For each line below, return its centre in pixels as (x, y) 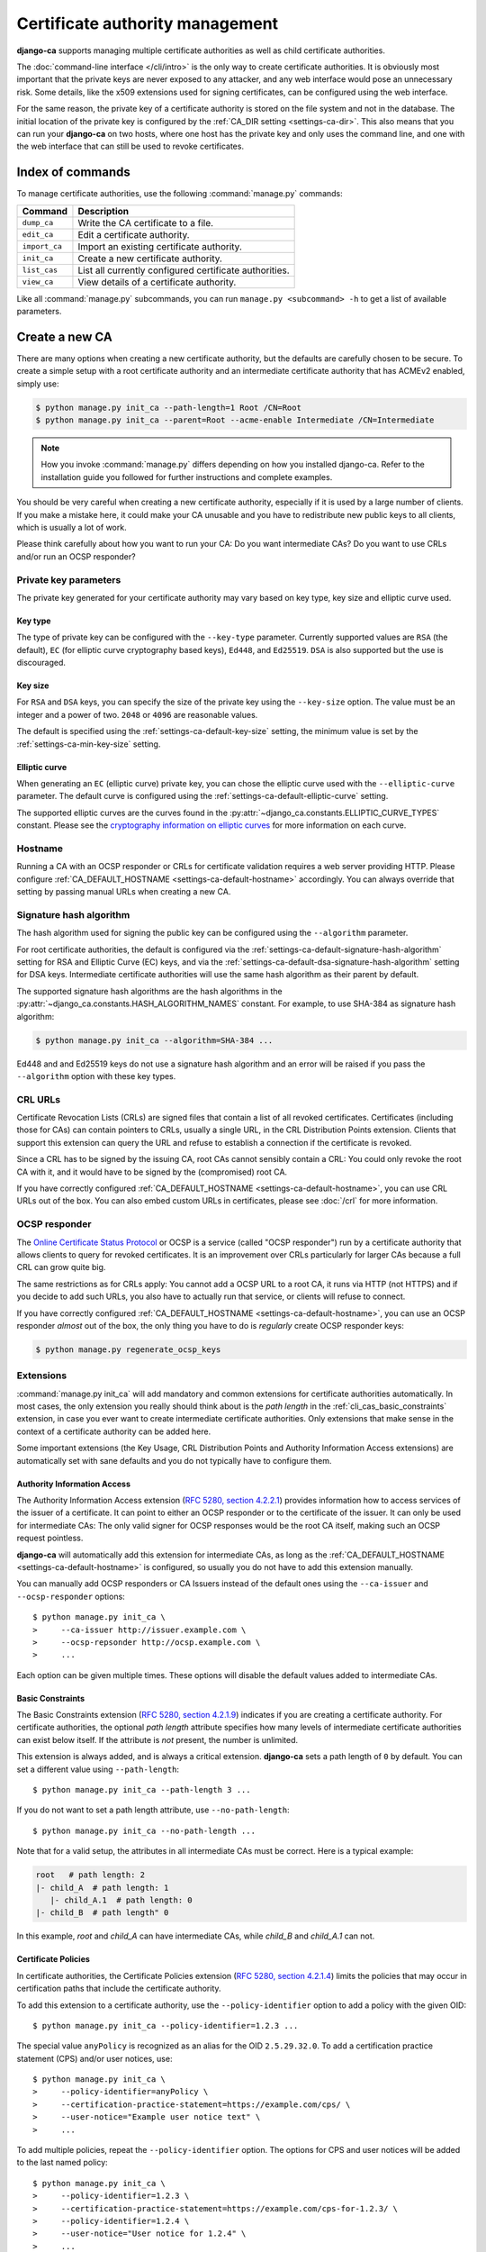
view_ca (38, 282)
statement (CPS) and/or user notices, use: (94, 2058)
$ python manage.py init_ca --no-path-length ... (144, 1830)
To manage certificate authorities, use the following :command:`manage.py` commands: (180, 194)
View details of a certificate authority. (157, 282)
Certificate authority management (148, 23)
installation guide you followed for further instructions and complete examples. (187, 477)
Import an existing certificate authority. (160, 246)
